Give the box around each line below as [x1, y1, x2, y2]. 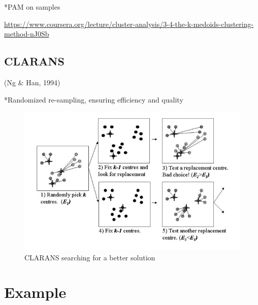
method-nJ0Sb [4, 28, 49, 39]
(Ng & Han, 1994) [4, 77, 60, 87]
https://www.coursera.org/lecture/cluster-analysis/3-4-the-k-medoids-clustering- [4, 18, 254, 29]
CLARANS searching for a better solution [24, 252, 155, 262]
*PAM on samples [4, 2, 60, 12]
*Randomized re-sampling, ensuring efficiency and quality [4, 94, 183, 105]
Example [4, 282, 67, 302]
